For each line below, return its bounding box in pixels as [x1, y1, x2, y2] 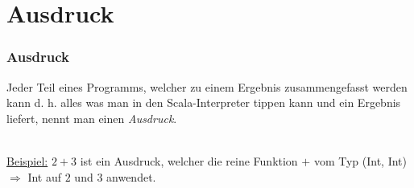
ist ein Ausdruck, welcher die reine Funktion [80, 152, 298, 169]
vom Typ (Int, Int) [313, 152, 408, 169]
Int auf [27, 168, 62, 185]
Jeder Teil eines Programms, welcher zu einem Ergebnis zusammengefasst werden [6, 78, 408, 95]
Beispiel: [6, 152, 48, 169]
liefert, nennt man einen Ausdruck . [6, 109, 177, 126]
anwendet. [106, 168, 156, 185]
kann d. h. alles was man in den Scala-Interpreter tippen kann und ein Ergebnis [6, 94, 401, 111]
